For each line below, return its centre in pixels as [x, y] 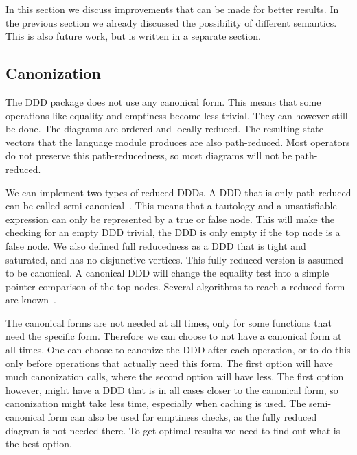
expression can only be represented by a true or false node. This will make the [170, 219]
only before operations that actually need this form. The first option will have [169, 363]
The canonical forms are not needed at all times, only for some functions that [169, 322]
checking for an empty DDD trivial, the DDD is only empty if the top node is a [173, 232]
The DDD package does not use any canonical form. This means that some [163, 101]
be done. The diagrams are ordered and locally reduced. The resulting [153, 129]
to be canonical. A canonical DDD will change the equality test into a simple [168, 273]
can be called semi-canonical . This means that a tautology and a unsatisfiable [171, 206]
